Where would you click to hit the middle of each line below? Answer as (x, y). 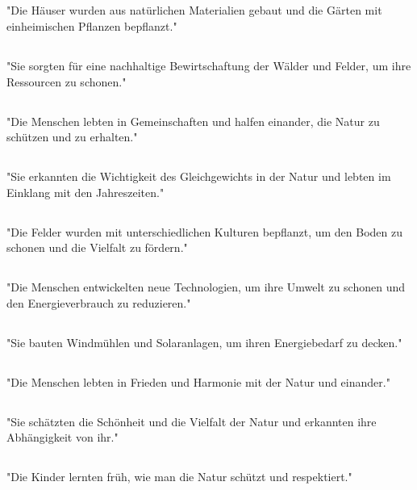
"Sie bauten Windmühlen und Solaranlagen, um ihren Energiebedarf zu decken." (204, 342)
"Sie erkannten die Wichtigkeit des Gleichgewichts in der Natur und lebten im (199, 176)
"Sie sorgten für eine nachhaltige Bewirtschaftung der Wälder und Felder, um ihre (209, 65)
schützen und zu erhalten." (72, 137)
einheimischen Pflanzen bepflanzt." (92, 25)
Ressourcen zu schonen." (67, 81)
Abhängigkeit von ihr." (63, 437)
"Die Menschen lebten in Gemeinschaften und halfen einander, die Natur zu (193, 121)
